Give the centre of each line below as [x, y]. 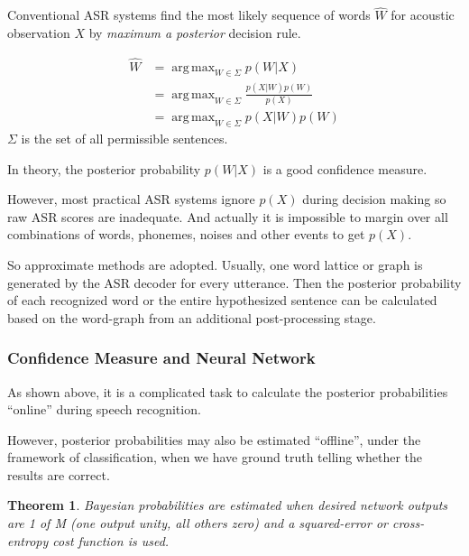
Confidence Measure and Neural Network [161, 358]
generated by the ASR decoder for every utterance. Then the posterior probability [234, 282]
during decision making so [374, 199]
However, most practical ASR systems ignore [131, 199]
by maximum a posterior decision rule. [195, 32]
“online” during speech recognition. [104, 409]
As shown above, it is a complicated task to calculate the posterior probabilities [228, 391]
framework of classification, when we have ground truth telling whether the [215, 457]
